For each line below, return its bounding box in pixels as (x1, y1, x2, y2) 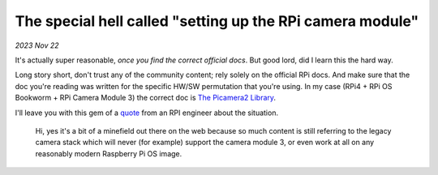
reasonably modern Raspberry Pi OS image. (35, 148, 182, 158)
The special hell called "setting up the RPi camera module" (15, 12, 419, 30)
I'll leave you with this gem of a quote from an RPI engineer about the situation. (15, 108, 279, 117)
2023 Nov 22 (15, 41, 60, 50)
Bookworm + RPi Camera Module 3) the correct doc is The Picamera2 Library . (15, 93, 276, 103)
